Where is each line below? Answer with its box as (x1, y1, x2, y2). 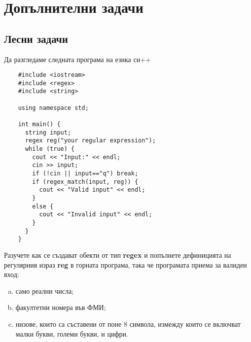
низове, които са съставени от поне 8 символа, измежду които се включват (15, 318, 241, 329)
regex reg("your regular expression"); (25, 137, 156, 144)
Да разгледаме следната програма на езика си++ (4, 54, 151, 64)
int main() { (18, 121, 61, 128)
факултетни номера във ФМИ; (15, 302, 106, 312)
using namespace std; (18, 104, 89, 111)
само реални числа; (15, 285, 74, 296)
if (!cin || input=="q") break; (32, 170, 139, 177)
